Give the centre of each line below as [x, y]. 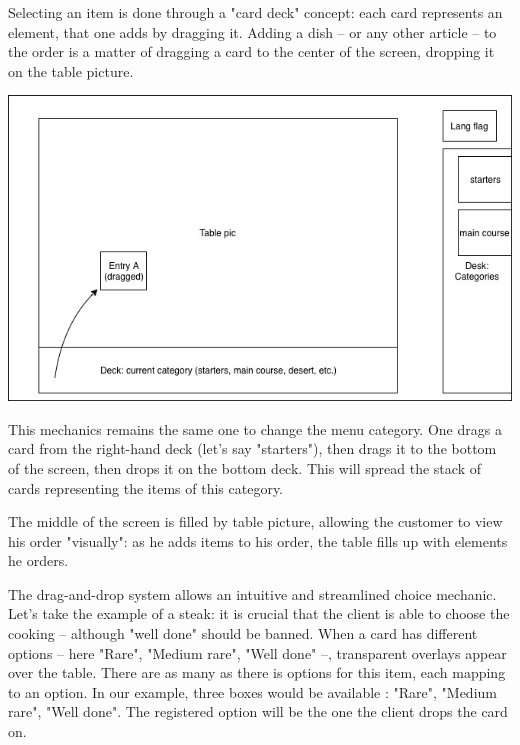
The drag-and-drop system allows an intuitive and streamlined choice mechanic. [252, 593]
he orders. [38, 560]
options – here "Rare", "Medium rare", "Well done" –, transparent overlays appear [257, 652]
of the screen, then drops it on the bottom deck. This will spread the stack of [244, 467]
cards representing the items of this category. [146, 487]
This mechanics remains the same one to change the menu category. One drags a [255, 428]
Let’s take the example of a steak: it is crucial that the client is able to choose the [259, 613]
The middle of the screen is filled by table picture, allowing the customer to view [255, 521]
